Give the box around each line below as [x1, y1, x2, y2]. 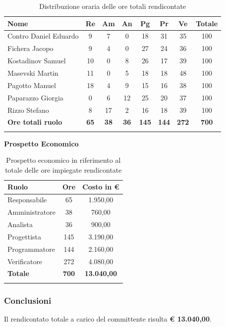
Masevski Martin [7, 67, 58, 78]
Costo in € [82, 182, 119, 192]
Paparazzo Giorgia [7, 92, 63, 102]
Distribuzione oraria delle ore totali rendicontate [39, 1, 186, 11]
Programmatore [7, 243, 55, 254]
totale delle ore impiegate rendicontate [5, 164, 122, 175]
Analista [7, 219, 33, 229]
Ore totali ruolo [7, 117, 62, 127]
